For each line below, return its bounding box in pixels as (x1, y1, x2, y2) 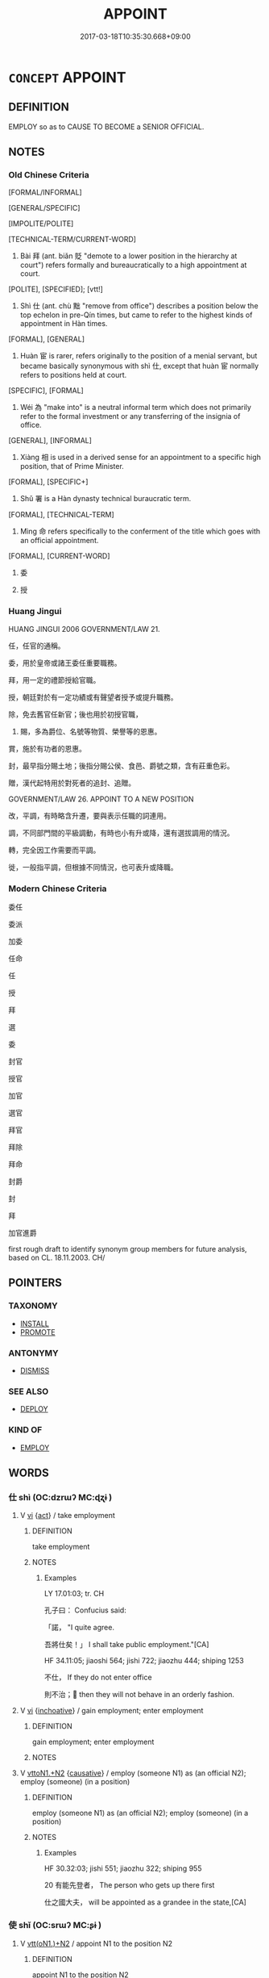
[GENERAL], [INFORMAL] (8, 436, 93, 445)
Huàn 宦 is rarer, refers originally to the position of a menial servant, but (19, 351, 258, 361)
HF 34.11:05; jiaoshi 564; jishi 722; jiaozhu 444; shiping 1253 (43, 1656, 244, 1666)
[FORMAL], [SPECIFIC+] (8, 477, 89, 487)
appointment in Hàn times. (19, 319, 108, 328)
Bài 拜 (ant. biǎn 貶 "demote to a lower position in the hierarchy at (19, 251, 238, 261)
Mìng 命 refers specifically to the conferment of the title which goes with (19, 526, 261, 537)
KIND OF (8, 1424, 43, 1436)
